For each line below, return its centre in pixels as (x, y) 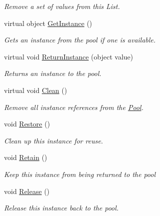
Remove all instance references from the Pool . (74, 107)
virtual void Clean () (36, 90)
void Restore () (27, 124)
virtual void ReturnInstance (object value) (69, 56)
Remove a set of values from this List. (62, 6)
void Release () (27, 191)
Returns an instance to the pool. (53, 73)
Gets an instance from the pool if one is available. (80, 40)
